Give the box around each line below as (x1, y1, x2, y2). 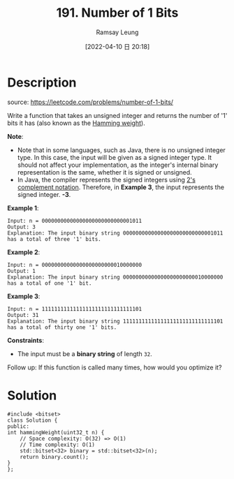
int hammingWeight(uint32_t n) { (7, 429, 105, 436)
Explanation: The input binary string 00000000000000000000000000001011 (7, 229, 224, 237)
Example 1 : (7, 204, 39, 212)
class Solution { (7, 417, 58, 424)
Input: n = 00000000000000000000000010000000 (7, 261, 142, 268)
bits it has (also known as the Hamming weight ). (7, 119, 145, 127)
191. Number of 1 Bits (56, 5, 179, 21)
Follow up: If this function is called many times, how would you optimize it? (7, 363, 222, 371)
